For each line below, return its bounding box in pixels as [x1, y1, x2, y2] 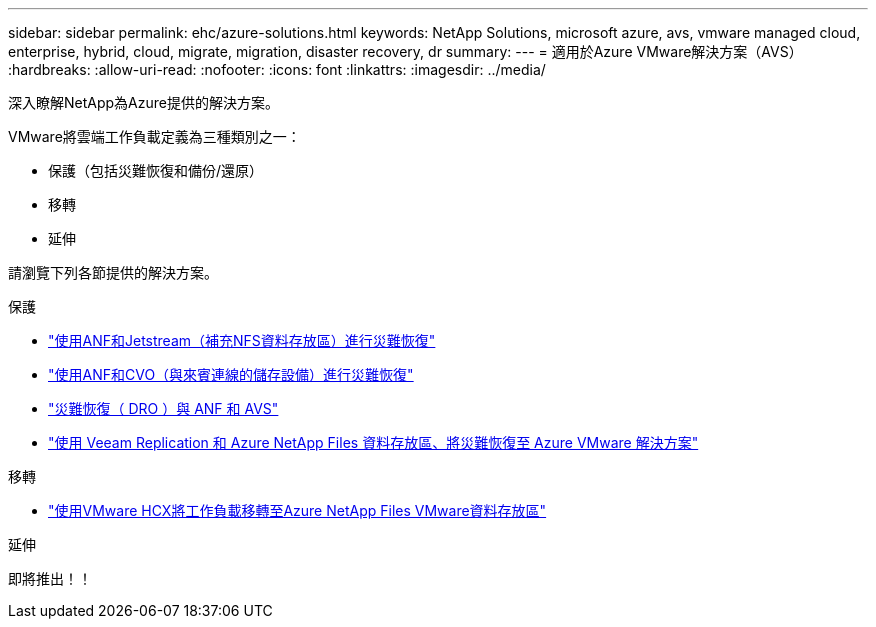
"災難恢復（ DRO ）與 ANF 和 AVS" [48, 400, 279, 417]
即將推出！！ [8, 570, 92, 587]
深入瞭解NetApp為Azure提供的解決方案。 [8, 94, 279, 111]
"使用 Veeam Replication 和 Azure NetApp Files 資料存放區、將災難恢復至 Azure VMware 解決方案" [48, 434, 699, 451]
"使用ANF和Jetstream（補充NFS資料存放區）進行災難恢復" [48, 332, 436, 349]
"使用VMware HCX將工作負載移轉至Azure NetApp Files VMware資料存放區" [48, 502, 547, 519]
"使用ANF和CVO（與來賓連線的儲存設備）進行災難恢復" [48, 366, 414, 383]
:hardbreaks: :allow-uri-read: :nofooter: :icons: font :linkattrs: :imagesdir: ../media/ [8, 61, 546, 78]
